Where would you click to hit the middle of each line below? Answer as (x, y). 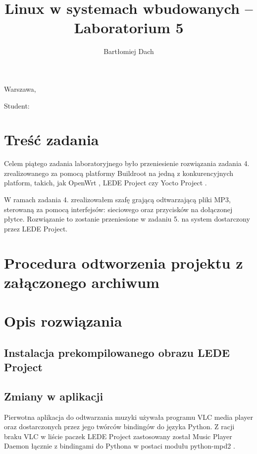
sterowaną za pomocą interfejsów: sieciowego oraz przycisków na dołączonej (118, 209)
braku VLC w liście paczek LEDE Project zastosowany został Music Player (118, 436)
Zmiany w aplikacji (54, 396)
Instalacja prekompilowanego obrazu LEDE (117, 352)
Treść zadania (51, 140)
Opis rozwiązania (63, 321)
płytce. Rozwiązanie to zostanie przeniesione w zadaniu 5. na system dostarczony (127, 219)
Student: (17, 105)
